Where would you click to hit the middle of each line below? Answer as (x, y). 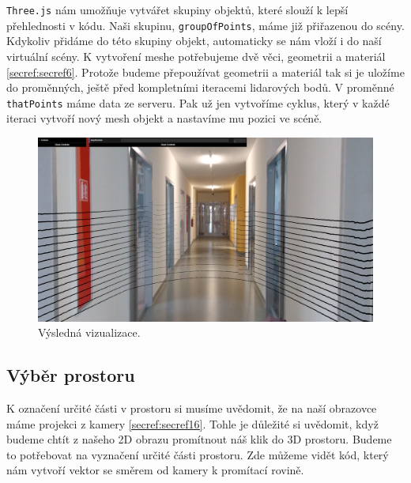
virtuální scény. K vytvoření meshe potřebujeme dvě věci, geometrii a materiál (196, 56)
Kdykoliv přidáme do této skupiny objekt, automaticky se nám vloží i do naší (194, 41)
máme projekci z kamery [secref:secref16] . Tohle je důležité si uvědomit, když (192, 423)
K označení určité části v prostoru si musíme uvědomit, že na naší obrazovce (192, 408)
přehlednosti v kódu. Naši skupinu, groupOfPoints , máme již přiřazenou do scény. (205, 25)
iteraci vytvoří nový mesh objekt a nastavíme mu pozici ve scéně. (164, 118)
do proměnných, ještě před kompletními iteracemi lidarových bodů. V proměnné (200, 87)
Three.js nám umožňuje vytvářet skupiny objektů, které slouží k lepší (177, 9)
